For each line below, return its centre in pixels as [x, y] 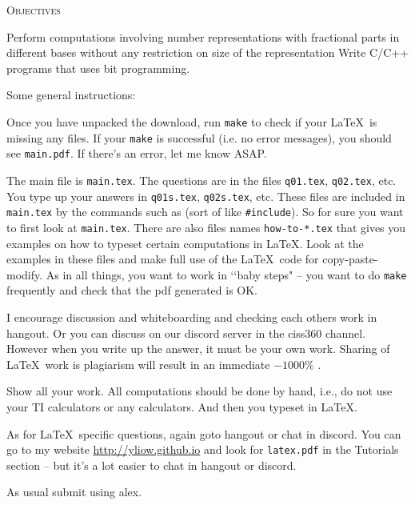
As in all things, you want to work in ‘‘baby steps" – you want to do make [226, 274]
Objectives [34, 10]
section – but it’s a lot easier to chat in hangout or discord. [152, 465]
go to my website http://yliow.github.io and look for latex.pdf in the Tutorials [203, 449]
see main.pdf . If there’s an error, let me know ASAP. [137, 153]
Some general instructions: [71, 95]
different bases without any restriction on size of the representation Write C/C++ [208, 52]
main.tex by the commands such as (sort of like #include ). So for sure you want [205, 212]
